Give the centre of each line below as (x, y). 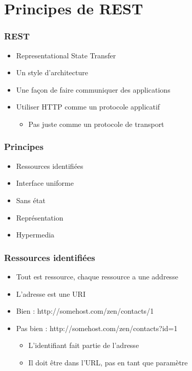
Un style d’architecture (52, 72)
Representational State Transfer (66, 55)
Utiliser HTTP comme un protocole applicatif (88, 107)
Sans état (31, 200)
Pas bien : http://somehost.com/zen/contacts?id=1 (97, 328)
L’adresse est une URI (51, 293)
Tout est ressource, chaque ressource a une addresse (97, 276)
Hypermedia (35, 235)
